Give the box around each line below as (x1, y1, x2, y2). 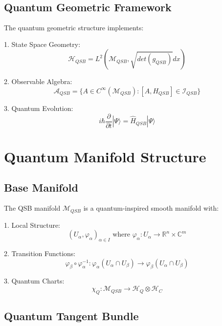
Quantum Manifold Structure (4, 146, 206, 166)
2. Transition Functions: (4, 248, 76, 259)
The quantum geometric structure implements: (4, 22, 144, 33)
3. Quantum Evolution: (4, 103, 73, 113)
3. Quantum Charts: (4, 276, 65, 286)
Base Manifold (4, 180, 78, 195)
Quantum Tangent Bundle (4, 308, 139, 324)
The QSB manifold (4, 203, 61, 213)
